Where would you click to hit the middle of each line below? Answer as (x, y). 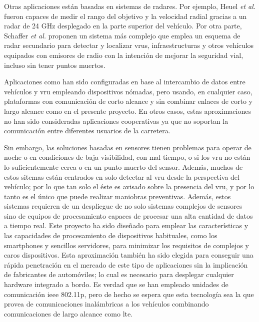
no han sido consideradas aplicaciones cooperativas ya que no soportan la (116, 121)
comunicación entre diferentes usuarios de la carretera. (87, 131)
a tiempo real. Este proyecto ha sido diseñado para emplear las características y (126, 225)
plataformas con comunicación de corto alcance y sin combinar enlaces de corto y (128, 101)
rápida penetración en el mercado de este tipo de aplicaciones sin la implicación (126, 264)
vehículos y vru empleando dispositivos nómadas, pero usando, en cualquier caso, (128, 91)
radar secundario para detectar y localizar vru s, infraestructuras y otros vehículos (129, 45)
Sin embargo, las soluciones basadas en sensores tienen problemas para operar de (128, 147)
